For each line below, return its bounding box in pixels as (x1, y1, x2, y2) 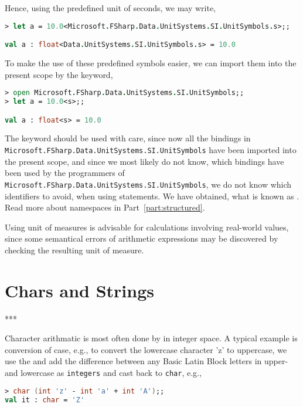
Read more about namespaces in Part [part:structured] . (5, 201, 205, 213)
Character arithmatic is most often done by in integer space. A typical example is (5, 332, 298, 344)
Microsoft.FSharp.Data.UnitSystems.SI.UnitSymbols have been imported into (5, 144, 297, 156)
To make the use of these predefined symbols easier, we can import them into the (5, 57, 297, 69)
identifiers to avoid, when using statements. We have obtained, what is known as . (5, 189, 299, 202)
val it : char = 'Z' (5, 395, 85, 404)
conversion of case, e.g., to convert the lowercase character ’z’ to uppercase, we (5, 343, 287, 355)
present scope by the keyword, (5, 68, 113, 80)
